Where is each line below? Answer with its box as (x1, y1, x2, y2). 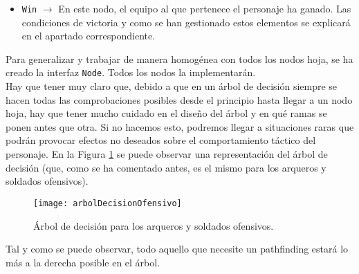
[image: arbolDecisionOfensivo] (33, 198, 182, 208)
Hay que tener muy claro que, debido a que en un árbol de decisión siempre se (6, 79, 338, 93)
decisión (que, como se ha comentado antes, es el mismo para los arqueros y (6, 160, 326, 174)
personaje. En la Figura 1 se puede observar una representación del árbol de (6, 147, 328, 161)
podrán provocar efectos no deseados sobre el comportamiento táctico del (6, 133, 316, 147)
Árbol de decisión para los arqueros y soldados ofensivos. (33, 218, 274, 232)
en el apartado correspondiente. (21, 28, 156, 43)
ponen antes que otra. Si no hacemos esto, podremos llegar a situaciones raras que (6, 119, 354, 134)
